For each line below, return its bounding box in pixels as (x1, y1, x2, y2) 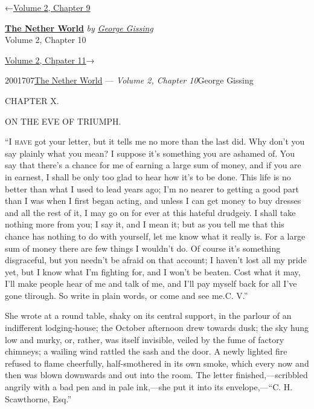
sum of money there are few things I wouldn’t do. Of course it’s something (5, 241, 281, 254)
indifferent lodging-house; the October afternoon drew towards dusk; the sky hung (5, 321, 309, 334)
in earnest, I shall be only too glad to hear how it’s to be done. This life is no (5, 170, 291, 183)
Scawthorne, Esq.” (5, 392, 71, 405)
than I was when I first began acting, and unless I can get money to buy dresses (5, 194, 301, 207)
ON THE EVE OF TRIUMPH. (5, 114, 121, 127)
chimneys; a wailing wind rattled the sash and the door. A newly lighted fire (5, 345, 287, 358)
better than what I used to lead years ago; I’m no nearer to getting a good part (5, 182, 299, 195)
